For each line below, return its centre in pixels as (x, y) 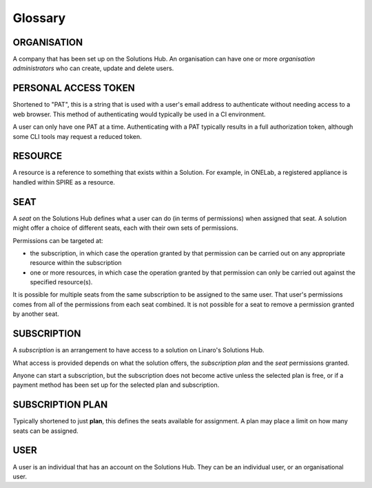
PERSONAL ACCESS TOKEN (74, 88)
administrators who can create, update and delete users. (93, 68)
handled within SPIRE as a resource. (64, 182)
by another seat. (36, 314)
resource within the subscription (76, 263)
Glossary (39, 18)
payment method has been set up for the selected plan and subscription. (116, 385)
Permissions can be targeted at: (58, 240)
